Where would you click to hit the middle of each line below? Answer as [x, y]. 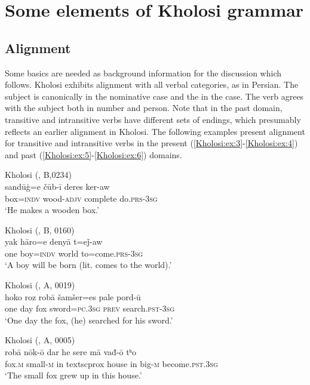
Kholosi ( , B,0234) [38, 175]
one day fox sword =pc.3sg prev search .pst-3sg [90, 308]
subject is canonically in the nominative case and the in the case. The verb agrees [154, 96]
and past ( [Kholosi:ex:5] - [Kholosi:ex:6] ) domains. [93, 154]
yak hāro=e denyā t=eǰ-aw [54, 241]
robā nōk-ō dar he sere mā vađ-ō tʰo [71, 352]
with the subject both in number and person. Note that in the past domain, [144, 108]
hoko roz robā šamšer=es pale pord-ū [73, 296]
